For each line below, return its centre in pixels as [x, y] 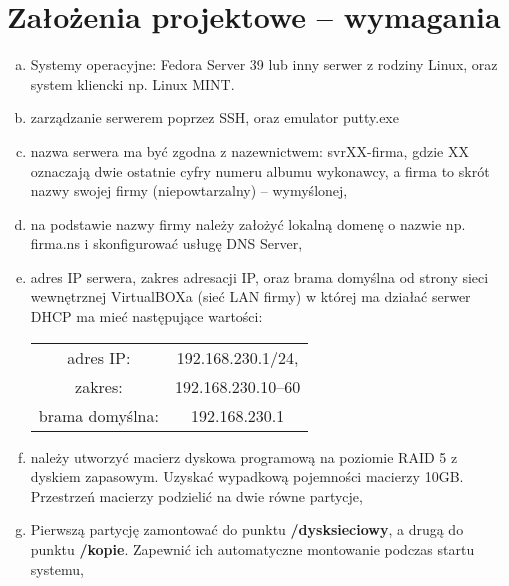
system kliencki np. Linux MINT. [132, 83]
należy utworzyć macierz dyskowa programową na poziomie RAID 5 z [244, 456]
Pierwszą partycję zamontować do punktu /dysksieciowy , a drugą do [247, 529]
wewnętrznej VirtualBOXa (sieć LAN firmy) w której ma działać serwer [250, 296]
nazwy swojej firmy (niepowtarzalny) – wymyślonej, [189, 190]
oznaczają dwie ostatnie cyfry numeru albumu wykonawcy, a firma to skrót [260, 170]
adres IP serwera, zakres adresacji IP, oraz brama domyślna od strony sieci [259, 276]
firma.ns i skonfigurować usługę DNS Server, [166, 243]
